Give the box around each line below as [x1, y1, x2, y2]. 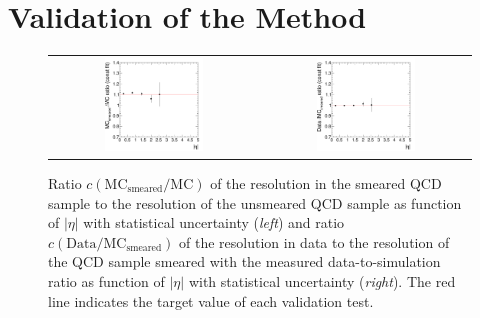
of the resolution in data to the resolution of [179, 231, 450, 252]
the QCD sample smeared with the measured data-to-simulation [48, 251, 441, 272]
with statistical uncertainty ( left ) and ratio [83, 212, 345, 233]
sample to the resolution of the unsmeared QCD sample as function [48, 192, 462, 213]
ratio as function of [48, 270, 165, 291]
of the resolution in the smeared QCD [210, 173, 442, 193]
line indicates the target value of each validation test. [48, 290, 374, 311]
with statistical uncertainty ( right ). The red [188, 270, 456, 291]
